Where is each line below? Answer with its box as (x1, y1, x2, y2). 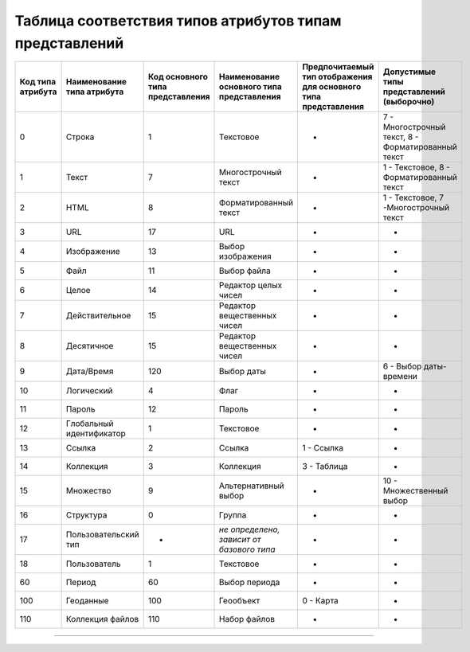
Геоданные (65, 595, 109, 607)
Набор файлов (219, 614, 275, 625)
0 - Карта (302, 595, 339, 607)
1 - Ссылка (302, 443, 344, 454)
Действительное (65, 310, 131, 322)
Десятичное (65, 341, 114, 352)
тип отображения (302, 72, 373, 83)
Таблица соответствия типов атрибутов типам (14, 12, 342, 29)
